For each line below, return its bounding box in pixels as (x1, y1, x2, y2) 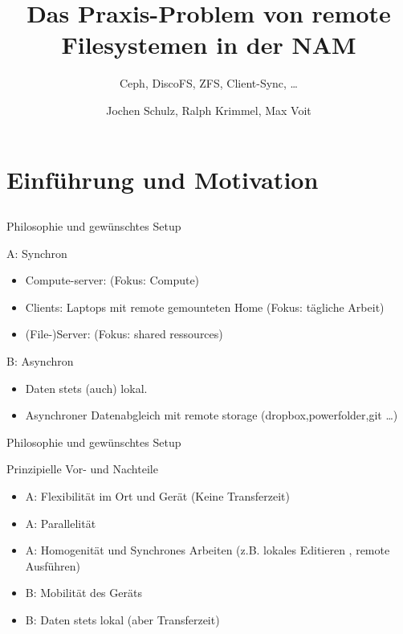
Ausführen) (25, 557, 80, 574)
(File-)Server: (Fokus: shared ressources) (25, 325, 223, 342)
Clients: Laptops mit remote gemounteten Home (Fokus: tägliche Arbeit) (25, 298, 385, 315)
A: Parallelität (25, 514, 96, 531)
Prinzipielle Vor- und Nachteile (6, 460, 158, 477)
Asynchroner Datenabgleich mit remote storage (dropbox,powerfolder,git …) (25, 407, 398, 423)
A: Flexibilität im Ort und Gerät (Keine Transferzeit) (25, 488, 290, 505)
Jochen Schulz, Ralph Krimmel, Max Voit (106, 101, 311, 118)
